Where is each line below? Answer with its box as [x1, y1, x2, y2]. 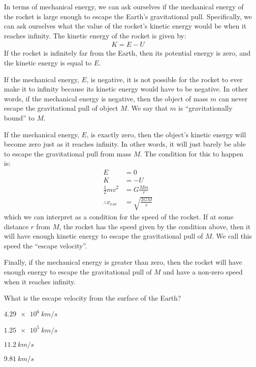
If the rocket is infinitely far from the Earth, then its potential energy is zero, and [4, 48, 251, 58]
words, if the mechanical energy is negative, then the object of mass [4, 93, 208, 103]
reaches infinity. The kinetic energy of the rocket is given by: [4, 30, 187, 40]
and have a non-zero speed [162, 266, 243, 276]
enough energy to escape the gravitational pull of [4, 266, 152, 276]
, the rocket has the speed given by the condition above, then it [59, 221, 251, 231]
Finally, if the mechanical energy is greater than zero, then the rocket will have [4, 257, 242, 267]
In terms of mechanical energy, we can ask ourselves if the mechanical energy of [4, 1, 244, 11]
